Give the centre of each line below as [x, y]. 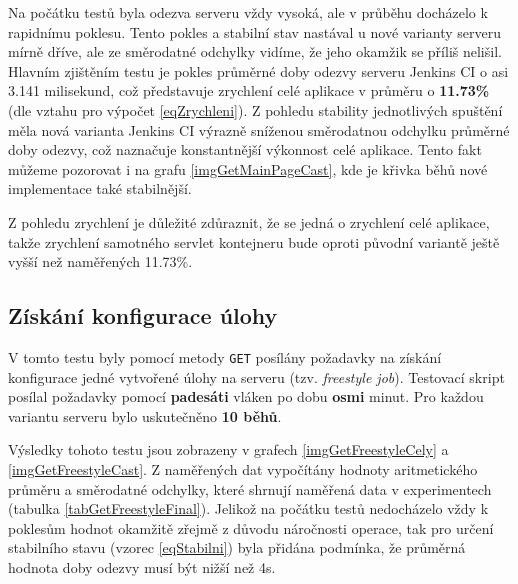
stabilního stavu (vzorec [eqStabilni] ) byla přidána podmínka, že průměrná [237, 547]
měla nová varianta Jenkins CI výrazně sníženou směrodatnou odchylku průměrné [259, 129]
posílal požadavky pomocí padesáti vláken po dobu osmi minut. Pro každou [246, 396]
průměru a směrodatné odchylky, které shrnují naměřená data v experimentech [250, 488]
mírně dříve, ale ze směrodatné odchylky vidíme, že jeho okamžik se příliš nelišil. [255, 51]
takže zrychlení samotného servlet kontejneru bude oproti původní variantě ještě [254, 241]
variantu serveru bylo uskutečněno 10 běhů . [145, 415]
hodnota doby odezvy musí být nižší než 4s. [142, 566]
